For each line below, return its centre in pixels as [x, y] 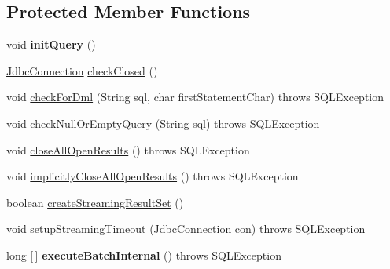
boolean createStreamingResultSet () [95, 202]
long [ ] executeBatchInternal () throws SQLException [144, 254]
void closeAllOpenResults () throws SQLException [128, 149]
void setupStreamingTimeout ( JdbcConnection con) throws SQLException [186, 229]
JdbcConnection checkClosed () [82, 70]
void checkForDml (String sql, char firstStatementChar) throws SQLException [195, 97]
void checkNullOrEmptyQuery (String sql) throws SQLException [163, 123]
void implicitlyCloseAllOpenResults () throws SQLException [153, 176]
